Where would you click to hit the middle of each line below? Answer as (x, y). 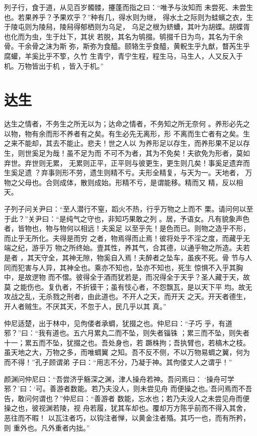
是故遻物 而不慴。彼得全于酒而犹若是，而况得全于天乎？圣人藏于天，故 (134, 277)
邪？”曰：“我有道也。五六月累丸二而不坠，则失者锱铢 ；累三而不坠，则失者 (127, 333)
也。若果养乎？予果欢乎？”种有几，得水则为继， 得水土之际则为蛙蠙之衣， (125, 17)
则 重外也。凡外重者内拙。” (47, 427)
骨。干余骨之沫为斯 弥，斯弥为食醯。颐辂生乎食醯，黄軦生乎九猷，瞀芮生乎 (127, 46)
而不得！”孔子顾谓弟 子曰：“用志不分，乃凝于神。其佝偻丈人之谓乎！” (118, 362)
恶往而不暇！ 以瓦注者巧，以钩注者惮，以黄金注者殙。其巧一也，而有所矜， (127, 417)
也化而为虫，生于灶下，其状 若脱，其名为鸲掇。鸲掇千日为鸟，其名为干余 (124, 36)
